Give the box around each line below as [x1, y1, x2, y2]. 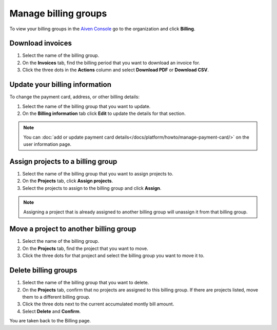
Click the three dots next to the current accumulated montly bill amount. [22, 301, 174, 307]
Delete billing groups [9, 266, 77, 275]
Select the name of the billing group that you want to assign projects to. [22, 171, 174, 177]
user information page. [23, 141, 72, 147]
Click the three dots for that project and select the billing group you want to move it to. [22, 253, 205, 259]
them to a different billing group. [22, 294, 91, 300]
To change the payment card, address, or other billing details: [9, 94, 140, 100]
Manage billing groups [9, 8, 107, 19]
